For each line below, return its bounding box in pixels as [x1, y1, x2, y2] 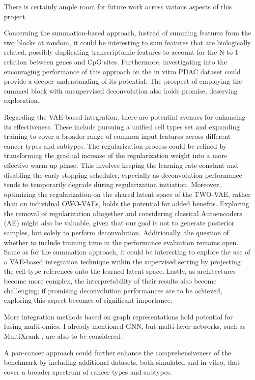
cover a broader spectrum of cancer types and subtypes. [4, 366, 172, 377]
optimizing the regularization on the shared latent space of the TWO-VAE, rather [4, 189, 251, 199]
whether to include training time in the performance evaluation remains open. [4, 237, 239, 247]
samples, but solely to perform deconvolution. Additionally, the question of [4, 227, 229, 238]
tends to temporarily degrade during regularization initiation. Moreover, [4, 179, 221, 190]
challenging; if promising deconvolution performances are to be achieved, [4, 285, 223, 295]
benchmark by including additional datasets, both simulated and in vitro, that [4, 357, 240, 367]
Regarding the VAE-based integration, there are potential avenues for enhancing [4, 111, 246, 122]
